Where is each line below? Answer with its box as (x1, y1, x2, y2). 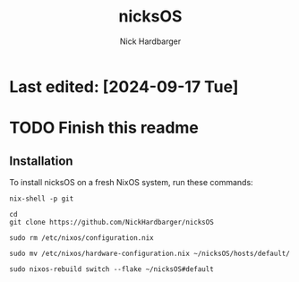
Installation (9, 153, 73, 168)
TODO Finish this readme (9, 118, 200, 138)
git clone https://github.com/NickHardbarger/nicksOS (9, 218, 215, 226)
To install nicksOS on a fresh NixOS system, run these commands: (9, 176, 253, 187)
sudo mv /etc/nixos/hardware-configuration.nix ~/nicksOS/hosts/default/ (9, 249, 291, 258)
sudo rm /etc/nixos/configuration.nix (9, 233, 154, 243)
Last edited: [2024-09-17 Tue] (9, 76, 239, 97)
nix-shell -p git (9, 194, 74, 203)
